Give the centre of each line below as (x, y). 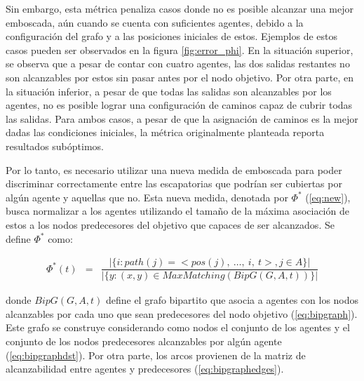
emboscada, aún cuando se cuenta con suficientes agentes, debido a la (155, 22)
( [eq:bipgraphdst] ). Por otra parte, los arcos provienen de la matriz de (156, 355)
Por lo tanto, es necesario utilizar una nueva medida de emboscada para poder (174, 169)
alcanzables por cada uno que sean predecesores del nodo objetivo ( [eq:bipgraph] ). (182, 313)
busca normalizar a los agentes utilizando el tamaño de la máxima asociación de (177, 211)
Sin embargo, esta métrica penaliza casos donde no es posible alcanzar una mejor (180, 8)
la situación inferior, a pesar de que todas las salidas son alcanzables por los (169, 91)
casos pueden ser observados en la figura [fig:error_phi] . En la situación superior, (180, 49)
